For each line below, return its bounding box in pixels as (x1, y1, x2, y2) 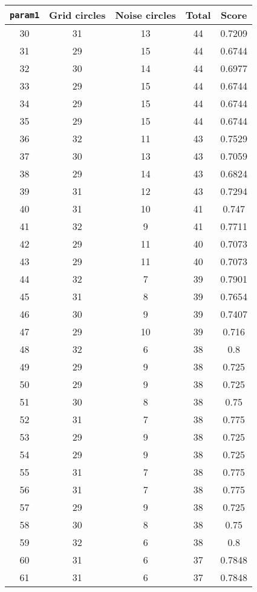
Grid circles (49, 8, 106, 22)
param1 (10, 10, 40, 20)
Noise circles (115, 8, 176, 22)
